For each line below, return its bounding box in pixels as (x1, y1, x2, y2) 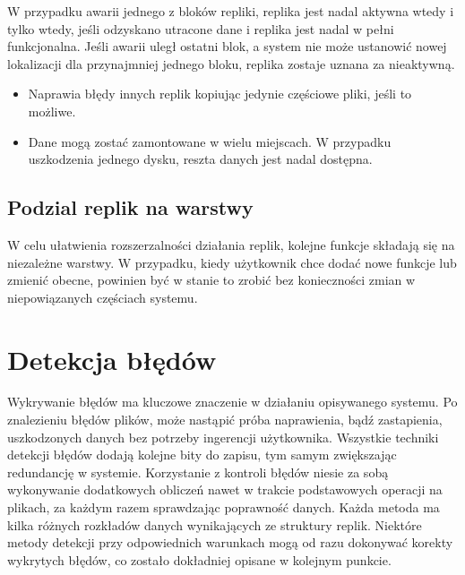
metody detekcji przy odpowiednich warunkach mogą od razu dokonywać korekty (7, 533, 453, 552)
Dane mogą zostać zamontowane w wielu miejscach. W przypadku (28, 132, 392, 150)
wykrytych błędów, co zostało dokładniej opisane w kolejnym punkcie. (7, 550, 392, 569)
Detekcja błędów (7, 340, 217, 377)
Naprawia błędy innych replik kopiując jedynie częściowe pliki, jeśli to (28, 84, 412, 103)
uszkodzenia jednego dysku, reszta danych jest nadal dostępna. (28, 150, 373, 168)
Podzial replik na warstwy (7, 193, 254, 221)
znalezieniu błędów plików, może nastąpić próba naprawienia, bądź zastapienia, (7, 410, 443, 429)
